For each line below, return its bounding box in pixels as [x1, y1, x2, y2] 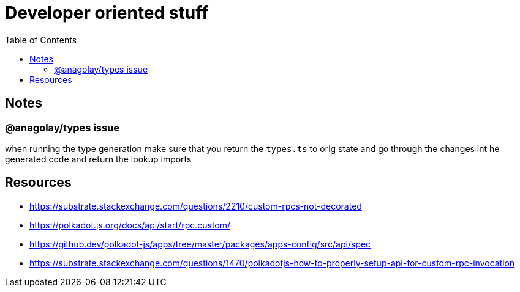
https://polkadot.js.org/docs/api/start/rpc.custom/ [29, 219, 231, 230]
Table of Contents [5, 34, 77, 45]
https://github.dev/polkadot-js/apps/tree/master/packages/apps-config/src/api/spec [29, 238, 371, 249]
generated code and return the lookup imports [5, 153, 192, 164]
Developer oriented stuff [5, 2, 209, 23]
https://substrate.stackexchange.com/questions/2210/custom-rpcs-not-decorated [29, 200, 362, 211]
